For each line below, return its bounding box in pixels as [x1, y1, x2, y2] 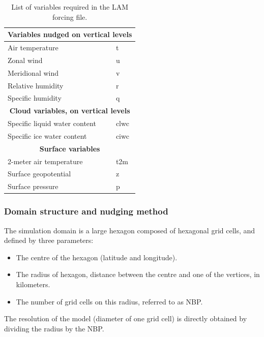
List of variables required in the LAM [11, 2, 128, 12]
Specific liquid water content [8, 118, 96, 129]
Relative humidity [8, 80, 64, 90]
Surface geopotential [8, 168, 71, 179]
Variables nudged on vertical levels [8, 29, 132, 40]
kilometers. [16, 279, 50, 289]
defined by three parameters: [4, 235, 94, 246]
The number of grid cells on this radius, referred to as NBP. [16, 296, 203, 307]
